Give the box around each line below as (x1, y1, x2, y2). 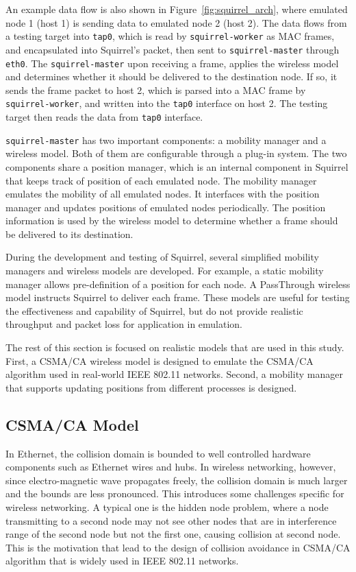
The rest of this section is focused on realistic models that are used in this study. (5, 340, 344, 355)
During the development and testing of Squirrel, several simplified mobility (5, 250, 319, 264)
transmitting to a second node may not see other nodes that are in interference (5, 513, 337, 527)
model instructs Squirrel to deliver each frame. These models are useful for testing (5, 290, 350, 305)
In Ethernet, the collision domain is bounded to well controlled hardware (5, 446, 311, 460)
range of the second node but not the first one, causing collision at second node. (5, 527, 341, 541)
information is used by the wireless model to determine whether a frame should (5, 213, 338, 228)
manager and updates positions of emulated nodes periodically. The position (5, 200, 326, 214)
